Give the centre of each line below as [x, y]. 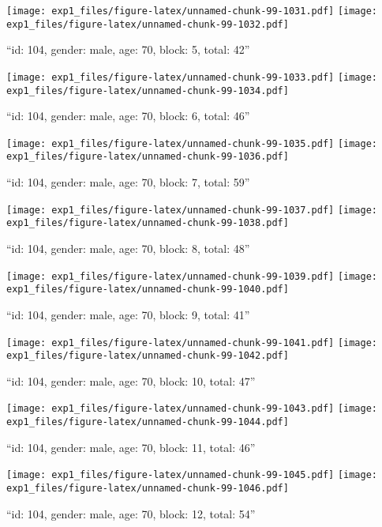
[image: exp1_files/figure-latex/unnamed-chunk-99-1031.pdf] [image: [192, 11]
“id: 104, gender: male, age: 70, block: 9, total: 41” [128, 314]
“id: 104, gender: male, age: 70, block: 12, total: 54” [131, 513]
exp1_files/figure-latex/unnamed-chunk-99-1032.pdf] [148, 24]
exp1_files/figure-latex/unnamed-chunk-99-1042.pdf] [148, 356]
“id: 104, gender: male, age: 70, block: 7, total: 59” [128, 182]
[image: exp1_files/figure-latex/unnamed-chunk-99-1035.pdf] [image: [192, 143]
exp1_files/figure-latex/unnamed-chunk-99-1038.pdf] [148, 223]
